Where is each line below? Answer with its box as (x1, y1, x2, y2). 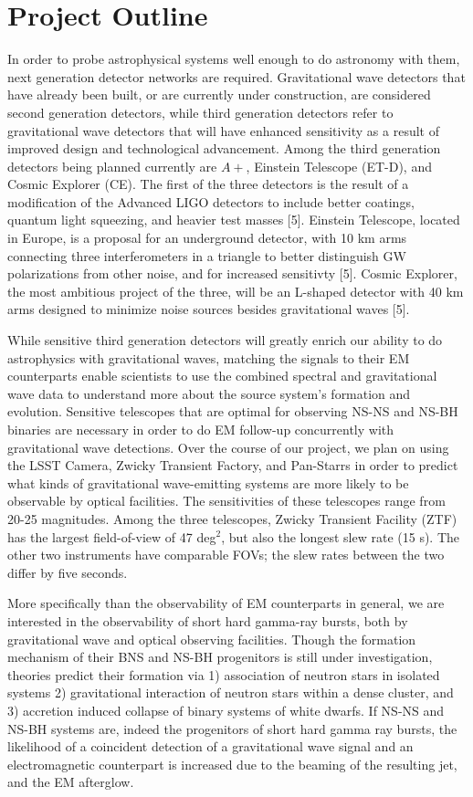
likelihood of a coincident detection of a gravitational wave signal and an (7, 737, 414, 756)
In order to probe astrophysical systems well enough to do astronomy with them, (7, 49, 460, 68)
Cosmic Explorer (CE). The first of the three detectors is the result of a (7, 174, 409, 194)
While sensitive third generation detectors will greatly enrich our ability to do (7, 330, 443, 350)
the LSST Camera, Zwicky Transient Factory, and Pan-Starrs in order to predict (7, 456, 458, 475)
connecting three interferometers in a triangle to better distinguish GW (7, 246, 406, 265)
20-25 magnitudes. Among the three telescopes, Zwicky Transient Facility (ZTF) (7, 509, 457, 528)
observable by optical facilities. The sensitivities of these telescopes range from (7, 491, 446, 510)
